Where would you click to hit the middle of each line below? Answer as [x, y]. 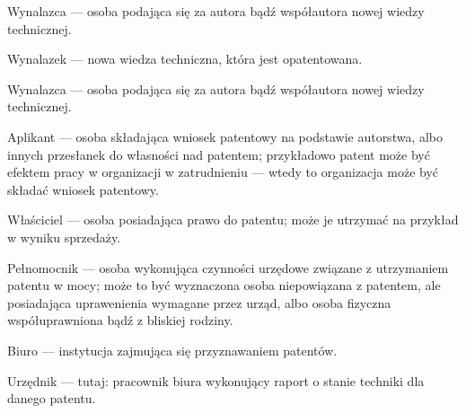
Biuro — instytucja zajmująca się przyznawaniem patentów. [172, 350]
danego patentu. [52, 398]
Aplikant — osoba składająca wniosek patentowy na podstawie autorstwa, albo [225, 136]
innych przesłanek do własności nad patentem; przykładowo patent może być [219, 154]
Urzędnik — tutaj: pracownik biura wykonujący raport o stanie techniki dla [216, 380]
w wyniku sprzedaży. [64, 237]
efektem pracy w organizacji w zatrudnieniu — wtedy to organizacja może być [223, 172]
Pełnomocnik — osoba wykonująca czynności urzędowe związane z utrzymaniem [228, 267]
